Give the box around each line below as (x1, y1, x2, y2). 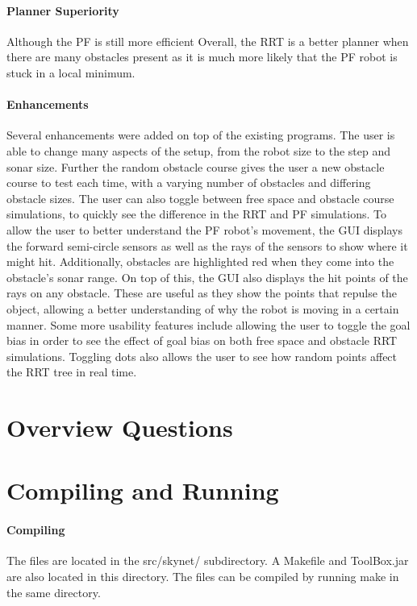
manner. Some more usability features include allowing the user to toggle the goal (6, 316, 411, 333)
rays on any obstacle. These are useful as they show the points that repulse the (6, 284, 398, 301)
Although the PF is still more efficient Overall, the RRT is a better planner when (6, 32, 409, 49)
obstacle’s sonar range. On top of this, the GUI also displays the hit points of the (6, 268, 408, 285)
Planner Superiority (6, 2, 119, 19)
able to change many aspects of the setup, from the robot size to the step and (6, 142, 391, 159)
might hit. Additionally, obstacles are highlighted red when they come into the (6, 253, 394, 270)
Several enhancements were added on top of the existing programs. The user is (6, 127, 395, 143)
